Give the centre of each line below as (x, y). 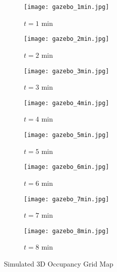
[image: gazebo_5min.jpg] (66, 135)
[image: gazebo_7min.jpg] (66, 199)
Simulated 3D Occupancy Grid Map (59, 264)
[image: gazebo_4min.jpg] (66, 103)
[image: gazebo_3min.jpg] (66, 71)
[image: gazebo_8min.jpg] (66, 231)
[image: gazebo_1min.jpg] (66, 7)
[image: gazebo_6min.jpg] (66, 167)
